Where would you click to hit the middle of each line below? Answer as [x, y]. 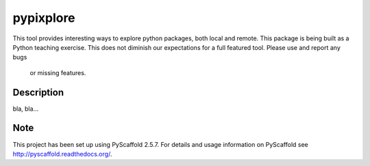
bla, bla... [26, 109]
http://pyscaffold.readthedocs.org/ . [62, 154]
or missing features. [58, 72]
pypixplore [44, 18]
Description [38, 92]
